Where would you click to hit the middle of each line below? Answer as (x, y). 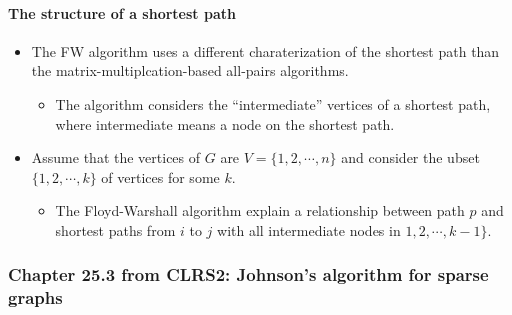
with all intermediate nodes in (309, 229)
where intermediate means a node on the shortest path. (225, 123)
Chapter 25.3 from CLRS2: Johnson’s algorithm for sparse (248, 274)
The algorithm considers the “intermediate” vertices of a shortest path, (273, 103)
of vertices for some (160, 176)
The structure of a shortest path (122, 12)
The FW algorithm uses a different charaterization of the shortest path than (265, 50)
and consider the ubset (410, 157)
